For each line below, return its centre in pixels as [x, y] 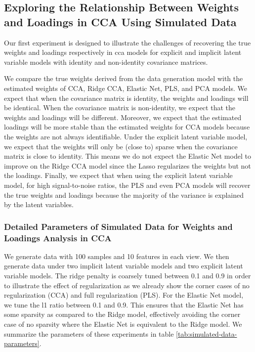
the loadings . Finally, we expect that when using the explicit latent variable [118, 175]
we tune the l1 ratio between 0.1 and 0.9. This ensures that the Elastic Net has [124, 304]
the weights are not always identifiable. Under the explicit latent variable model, [126, 136]
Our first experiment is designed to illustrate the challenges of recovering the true [127, 42]
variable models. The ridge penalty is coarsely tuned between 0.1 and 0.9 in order [127, 276]
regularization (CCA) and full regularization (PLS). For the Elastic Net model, [124, 295]
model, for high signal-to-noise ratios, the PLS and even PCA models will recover [127, 185]
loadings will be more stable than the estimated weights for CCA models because [127, 127]
